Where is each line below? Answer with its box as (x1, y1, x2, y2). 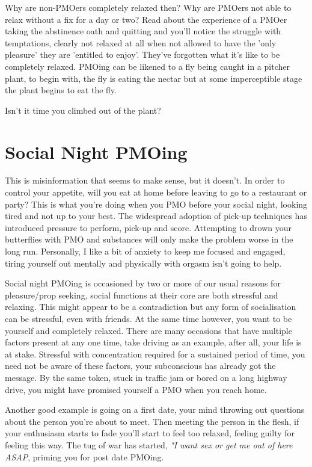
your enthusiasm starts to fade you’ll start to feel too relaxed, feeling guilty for (5, 427, 295, 439)
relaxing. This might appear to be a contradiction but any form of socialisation (5, 300, 296, 313)
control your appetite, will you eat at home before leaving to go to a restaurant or (5, 186, 307, 199)
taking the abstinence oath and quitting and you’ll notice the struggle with (5, 25, 281, 37)
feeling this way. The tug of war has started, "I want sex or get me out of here (5, 438, 293, 451)
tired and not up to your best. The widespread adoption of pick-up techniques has (5, 209, 307, 222)
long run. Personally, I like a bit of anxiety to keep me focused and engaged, (5, 245, 286, 258)
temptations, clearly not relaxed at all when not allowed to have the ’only (5, 36, 277, 49)
